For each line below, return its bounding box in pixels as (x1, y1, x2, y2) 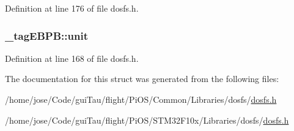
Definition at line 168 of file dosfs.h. (5, 51, 139, 64)
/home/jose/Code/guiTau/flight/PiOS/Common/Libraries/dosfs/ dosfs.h (5, 93, 277, 105)
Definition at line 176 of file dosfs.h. (5, 2, 139, 14)
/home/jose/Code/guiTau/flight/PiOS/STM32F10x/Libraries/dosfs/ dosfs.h (5, 113, 289, 126)
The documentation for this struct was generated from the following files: (5, 72, 279, 85)
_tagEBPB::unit (5, 28, 88, 43)
